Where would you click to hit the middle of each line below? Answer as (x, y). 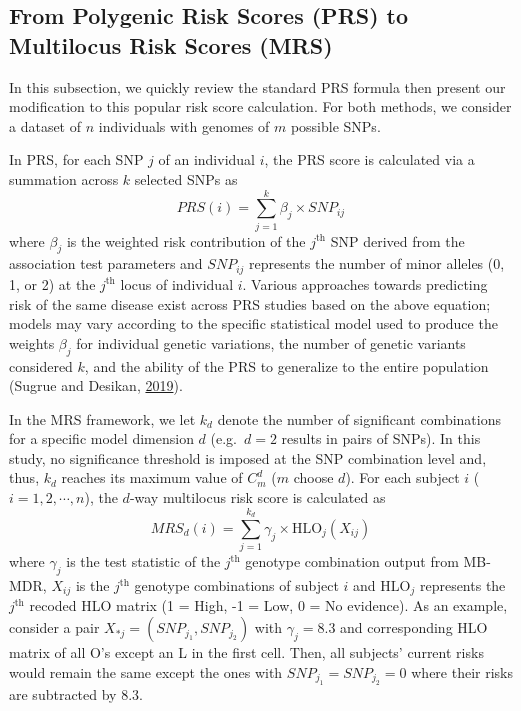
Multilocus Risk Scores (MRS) (171, 44)
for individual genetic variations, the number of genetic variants (271, 342)
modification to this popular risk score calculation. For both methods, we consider (260, 106)
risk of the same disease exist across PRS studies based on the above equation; (250, 303)
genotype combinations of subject (236, 585)
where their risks (462, 671)
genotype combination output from (352, 561)
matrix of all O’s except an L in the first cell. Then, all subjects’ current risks (246, 652)
